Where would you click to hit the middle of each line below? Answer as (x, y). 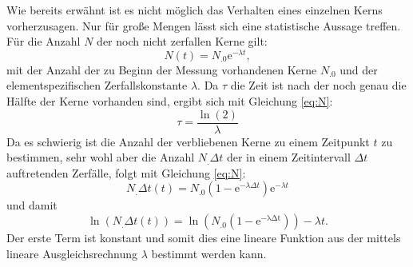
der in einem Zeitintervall (288, 157)
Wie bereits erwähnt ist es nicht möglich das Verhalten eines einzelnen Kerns (195, 10)
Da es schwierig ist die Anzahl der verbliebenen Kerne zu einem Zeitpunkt (188, 141)
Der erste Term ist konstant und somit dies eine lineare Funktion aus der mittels (204, 238)
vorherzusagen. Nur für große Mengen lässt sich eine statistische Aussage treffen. (204, 25)
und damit (32, 205)
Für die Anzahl (44, 41)
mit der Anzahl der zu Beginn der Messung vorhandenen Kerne (162, 69)
